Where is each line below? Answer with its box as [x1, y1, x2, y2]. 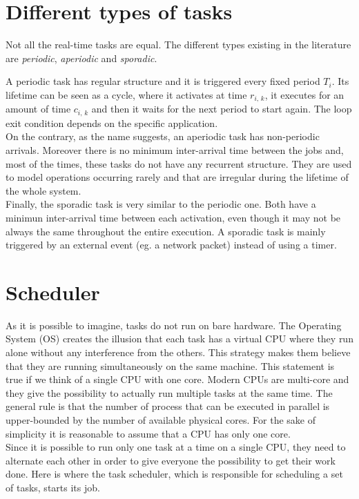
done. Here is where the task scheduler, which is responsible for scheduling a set [6, 467, 343, 481]
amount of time [6, 101, 71, 116]
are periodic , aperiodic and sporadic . [6, 50, 157, 65]
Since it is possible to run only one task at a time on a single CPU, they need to [6, 440, 346, 454]
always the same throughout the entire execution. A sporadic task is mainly [6, 224, 326, 238]
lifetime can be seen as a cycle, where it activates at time [6, 87, 247, 101]
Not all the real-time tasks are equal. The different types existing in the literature [6, 37, 351, 52]
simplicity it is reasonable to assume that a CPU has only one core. [6, 426, 291, 440]
